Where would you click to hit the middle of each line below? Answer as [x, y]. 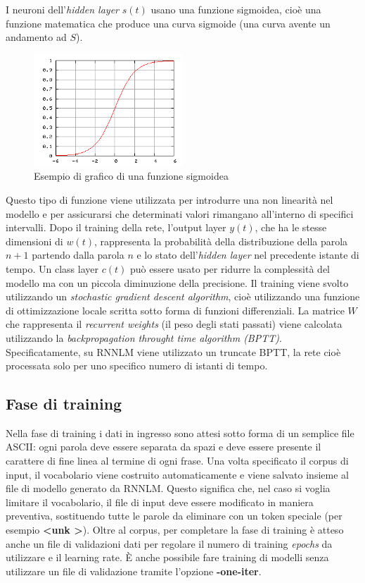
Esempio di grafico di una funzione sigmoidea [131, 176]
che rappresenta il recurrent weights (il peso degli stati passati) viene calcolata [174, 324]
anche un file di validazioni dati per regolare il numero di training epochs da [169, 543]
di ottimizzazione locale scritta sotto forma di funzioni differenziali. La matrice [175, 310]
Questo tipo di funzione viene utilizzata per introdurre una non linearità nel [169, 199]
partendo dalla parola [78, 255]
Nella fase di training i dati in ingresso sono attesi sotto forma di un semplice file [180, 432]
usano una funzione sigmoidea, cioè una [236, 9]
